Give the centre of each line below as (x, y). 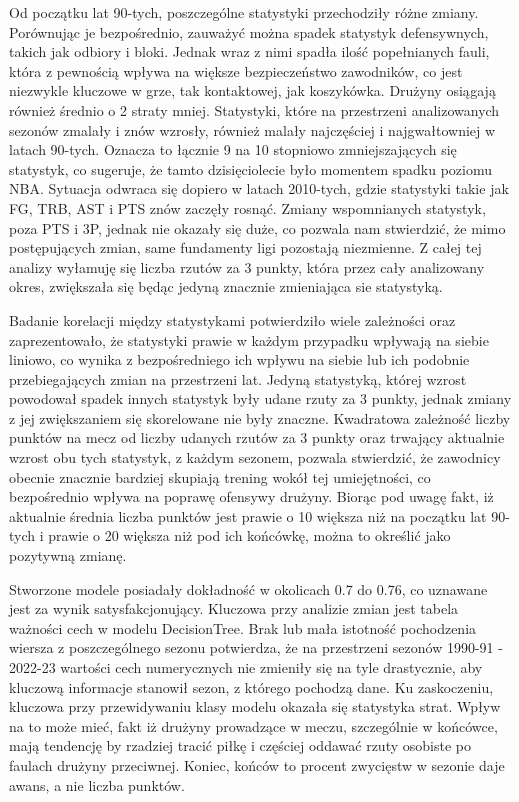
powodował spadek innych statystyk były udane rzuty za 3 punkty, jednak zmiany (260, 398)
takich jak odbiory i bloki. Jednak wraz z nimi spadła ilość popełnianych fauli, (249, 51)
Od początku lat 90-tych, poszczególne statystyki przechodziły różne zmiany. (244, 12)
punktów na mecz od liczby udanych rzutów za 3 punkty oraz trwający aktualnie (257, 437)
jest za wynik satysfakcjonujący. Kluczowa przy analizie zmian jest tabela (234, 608)
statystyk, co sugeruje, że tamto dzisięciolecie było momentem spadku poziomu (250, 168)
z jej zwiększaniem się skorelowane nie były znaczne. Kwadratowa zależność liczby (260, 417)
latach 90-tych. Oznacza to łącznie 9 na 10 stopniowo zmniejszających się (233, 149)
